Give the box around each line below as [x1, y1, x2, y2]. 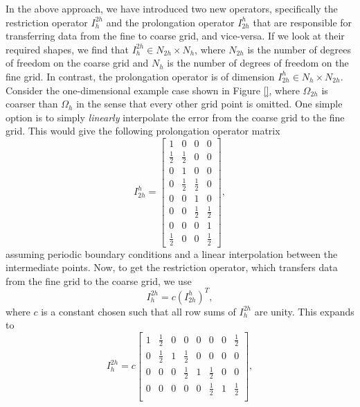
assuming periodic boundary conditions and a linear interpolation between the [6, 246, 338, 261]
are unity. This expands [254, 304, 354, 318]
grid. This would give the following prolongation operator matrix [6, 123, 280, 138]
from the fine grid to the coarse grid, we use [6, 273, 192, 288]
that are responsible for [253, 15, 352, 29]
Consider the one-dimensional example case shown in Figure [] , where [6, 83, 300, 97]
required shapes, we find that [6, 42, 129, 56]
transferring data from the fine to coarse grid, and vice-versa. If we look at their [6, 28, 345, 43]
